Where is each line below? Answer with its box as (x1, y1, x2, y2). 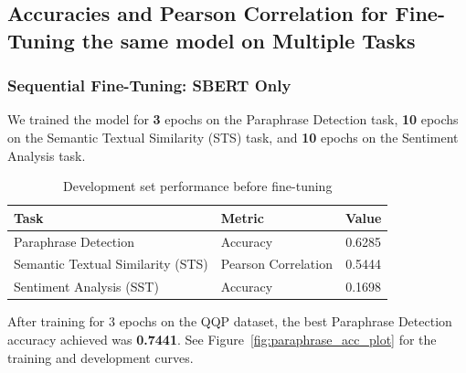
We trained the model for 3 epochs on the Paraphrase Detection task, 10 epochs (7, 110, 459, 129)
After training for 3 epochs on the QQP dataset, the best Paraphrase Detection (7, 312, 452, 331)
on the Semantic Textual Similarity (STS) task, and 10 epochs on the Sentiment (7, 127, 459, 146)
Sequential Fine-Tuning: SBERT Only (7, 74, 291, 97)
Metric (220, 208, 264, 227)
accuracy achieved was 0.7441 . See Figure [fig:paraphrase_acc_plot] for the (7, 329, 437, 348)
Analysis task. (7, 145, 86, 165)
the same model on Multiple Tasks (81, 26, 416, 54)
